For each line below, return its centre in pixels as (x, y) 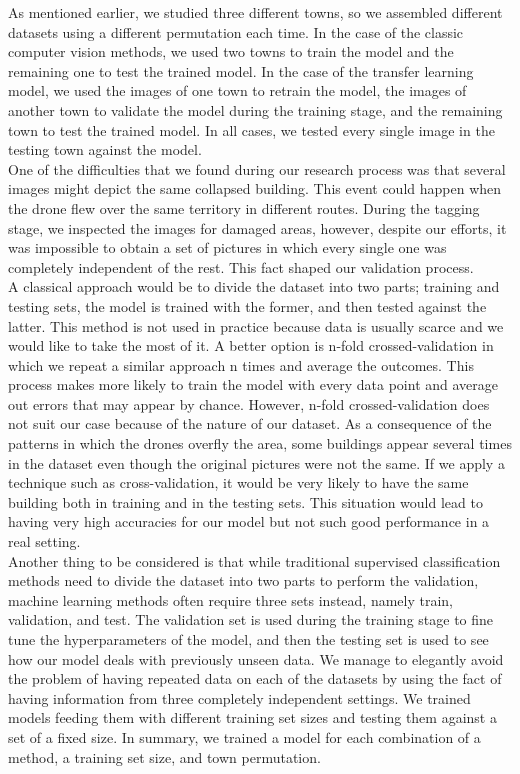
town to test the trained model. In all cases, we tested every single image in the (251, 129)
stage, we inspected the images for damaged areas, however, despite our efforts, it (257, 227)
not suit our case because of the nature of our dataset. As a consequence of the (250, 423)
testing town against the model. (105, 149)
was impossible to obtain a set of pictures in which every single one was (227, 247)
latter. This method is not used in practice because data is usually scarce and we (256, 325)
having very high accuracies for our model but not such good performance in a (249, 521)
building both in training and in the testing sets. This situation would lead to (245, 501)
